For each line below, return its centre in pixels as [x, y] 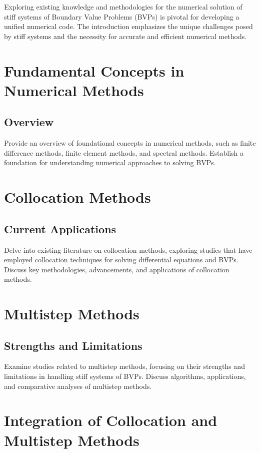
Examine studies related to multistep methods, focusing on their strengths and [124, 366]
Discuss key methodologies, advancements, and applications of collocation [117, 269]
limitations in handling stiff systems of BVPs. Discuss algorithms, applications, [125, 376]
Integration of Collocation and [111, 420]
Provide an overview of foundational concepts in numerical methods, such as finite [130, 143]
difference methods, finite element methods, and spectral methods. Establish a [124, 152]
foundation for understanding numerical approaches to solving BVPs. [110, 162]
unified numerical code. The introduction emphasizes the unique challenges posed [128, 26]
